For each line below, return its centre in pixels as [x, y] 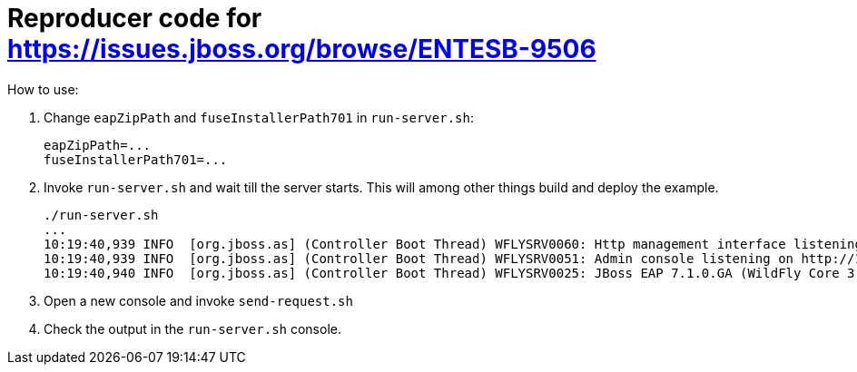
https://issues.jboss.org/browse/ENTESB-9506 [302, 49]
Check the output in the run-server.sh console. [192, 328]
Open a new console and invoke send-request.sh [198, 300]
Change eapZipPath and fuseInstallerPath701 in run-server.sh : [259, 117]
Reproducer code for [135, 18]
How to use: [43, 89]
